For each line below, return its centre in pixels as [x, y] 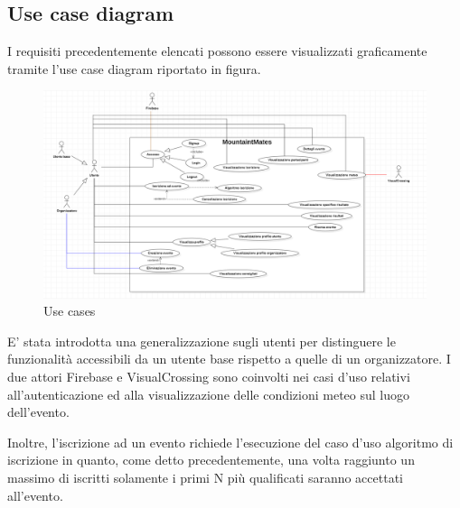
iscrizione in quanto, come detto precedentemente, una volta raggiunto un [211, 460]
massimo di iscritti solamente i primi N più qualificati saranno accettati [205, 477]
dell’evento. [38, 412]
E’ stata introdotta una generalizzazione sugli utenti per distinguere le [202, 341]
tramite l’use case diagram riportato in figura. [134, 68]
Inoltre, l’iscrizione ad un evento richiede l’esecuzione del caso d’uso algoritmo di [230, 442]
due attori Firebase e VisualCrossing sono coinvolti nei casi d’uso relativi [209, 376]
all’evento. [35, 495]
